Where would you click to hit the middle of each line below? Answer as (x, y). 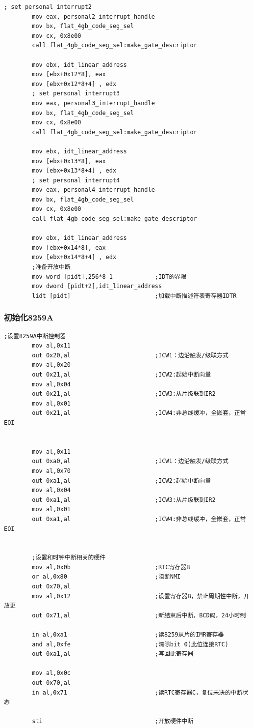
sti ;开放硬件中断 (113, 721)
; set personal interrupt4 (76, 180)
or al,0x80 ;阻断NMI (106, 577)
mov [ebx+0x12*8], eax (69, 74)
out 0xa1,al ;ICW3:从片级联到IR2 (124, 500)
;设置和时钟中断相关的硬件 (69, 558)
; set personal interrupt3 (76, 94)
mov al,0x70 (51, 471)
